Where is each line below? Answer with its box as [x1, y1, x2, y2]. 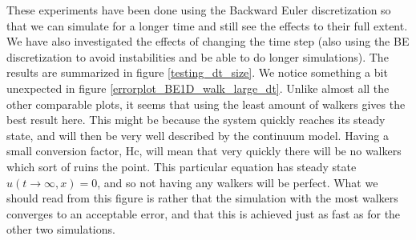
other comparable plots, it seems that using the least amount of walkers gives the [6, 95, 406, 112]
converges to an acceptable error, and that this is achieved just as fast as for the [6, 205, 401, 222]
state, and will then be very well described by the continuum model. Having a [6, 126, 390, 143]
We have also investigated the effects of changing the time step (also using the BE [6, 33, 410, 50]
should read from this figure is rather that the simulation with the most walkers [6, 190, 398, 206]
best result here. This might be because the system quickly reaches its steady [6, 111, 386, 128]
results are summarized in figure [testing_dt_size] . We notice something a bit [6, 64, 388, 81]
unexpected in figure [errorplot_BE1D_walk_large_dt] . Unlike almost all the [6, 79, 390, 96]
